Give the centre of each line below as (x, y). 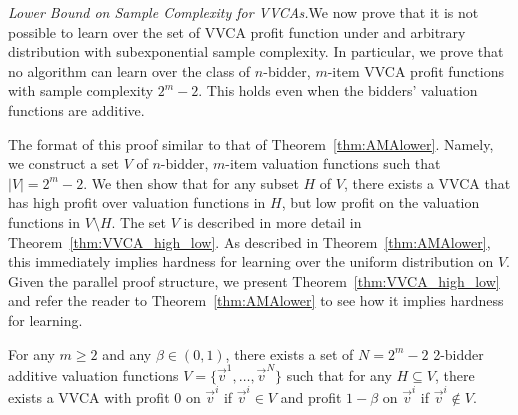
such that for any (339, 374)
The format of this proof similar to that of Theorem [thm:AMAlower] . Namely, (251, 143)
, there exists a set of (289, 353)
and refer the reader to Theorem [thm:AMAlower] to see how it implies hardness (256, 300)
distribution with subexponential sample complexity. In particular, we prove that (256, 51)
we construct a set (63, 163)
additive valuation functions (93, 374)
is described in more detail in (272, 221)
